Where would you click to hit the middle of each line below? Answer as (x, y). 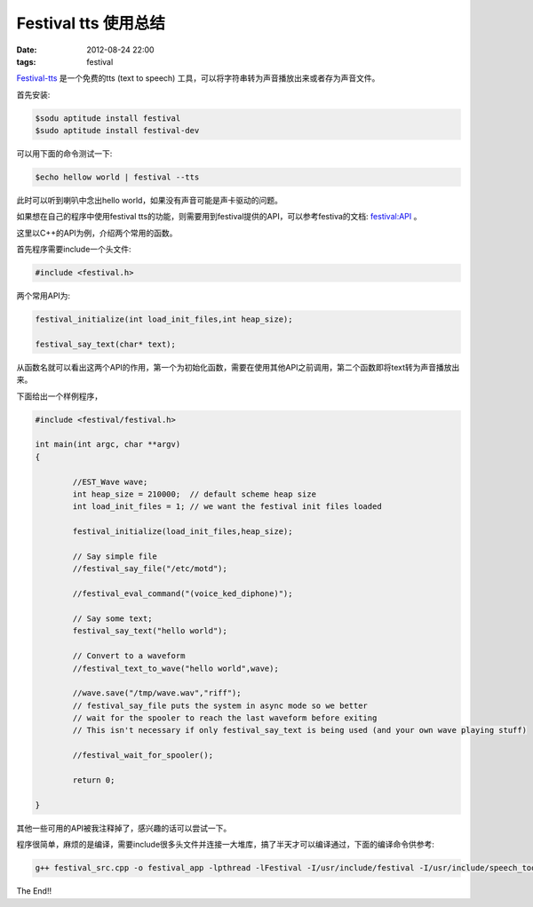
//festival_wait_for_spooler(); (143, 756)
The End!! (34, 891)
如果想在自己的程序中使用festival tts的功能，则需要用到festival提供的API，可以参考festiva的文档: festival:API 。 (219, 217)
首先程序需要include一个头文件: (74, 250)
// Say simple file (115, 557)
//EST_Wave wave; (110, 481)
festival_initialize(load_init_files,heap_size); (183, 532)
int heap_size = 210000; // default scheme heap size (195, 494)
